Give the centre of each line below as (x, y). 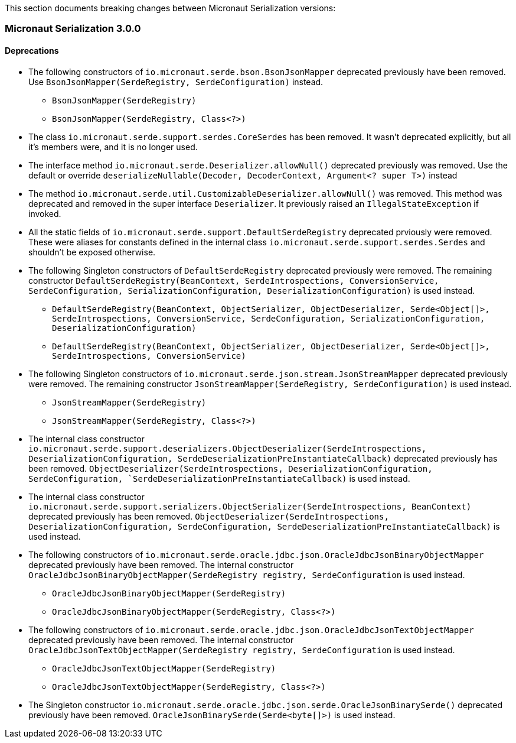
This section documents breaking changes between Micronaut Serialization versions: (170, 8)
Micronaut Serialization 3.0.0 (73, 29)
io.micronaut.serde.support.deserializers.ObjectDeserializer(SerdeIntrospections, (228, 448)
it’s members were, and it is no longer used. (113, 147)
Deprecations (32, 50)
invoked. (45, 213)
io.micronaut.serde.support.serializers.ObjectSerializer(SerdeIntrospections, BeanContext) (250, 506)
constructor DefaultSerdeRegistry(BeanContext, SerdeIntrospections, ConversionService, (234, 280)
